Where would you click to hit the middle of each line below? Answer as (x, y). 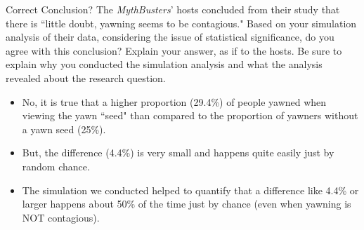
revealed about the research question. (86, 77)
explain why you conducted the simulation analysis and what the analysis (164, 64)
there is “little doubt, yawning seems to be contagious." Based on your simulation (181, 23)
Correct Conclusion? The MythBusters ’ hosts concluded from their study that (173, 9)
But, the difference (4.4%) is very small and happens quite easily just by (178, 153)
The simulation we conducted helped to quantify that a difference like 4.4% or (190, 190)
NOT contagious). (61, 217)
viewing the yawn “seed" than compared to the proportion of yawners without (190, 115)
